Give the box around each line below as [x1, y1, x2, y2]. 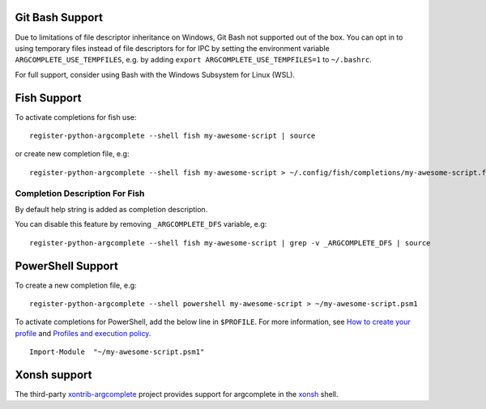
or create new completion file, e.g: [15, 149, 130, 159]
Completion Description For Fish [15, 187, 145, 198]
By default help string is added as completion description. [15, 204, 208, 214]
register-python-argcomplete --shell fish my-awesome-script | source [29, 130, 316, 140]
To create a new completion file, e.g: [15, 280, 137, 290]
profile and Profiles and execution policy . [15, 328, 151, 338]
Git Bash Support [15, 11, 103, 24]
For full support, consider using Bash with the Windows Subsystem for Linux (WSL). [15, 70, 296, 79]
